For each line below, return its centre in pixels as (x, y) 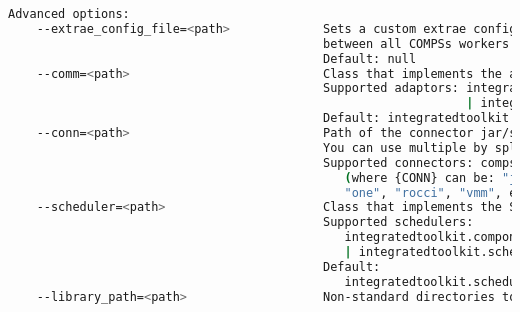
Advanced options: (69, 14)
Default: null (370, 58)
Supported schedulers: (398, 222)
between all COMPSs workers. (420, 43)
